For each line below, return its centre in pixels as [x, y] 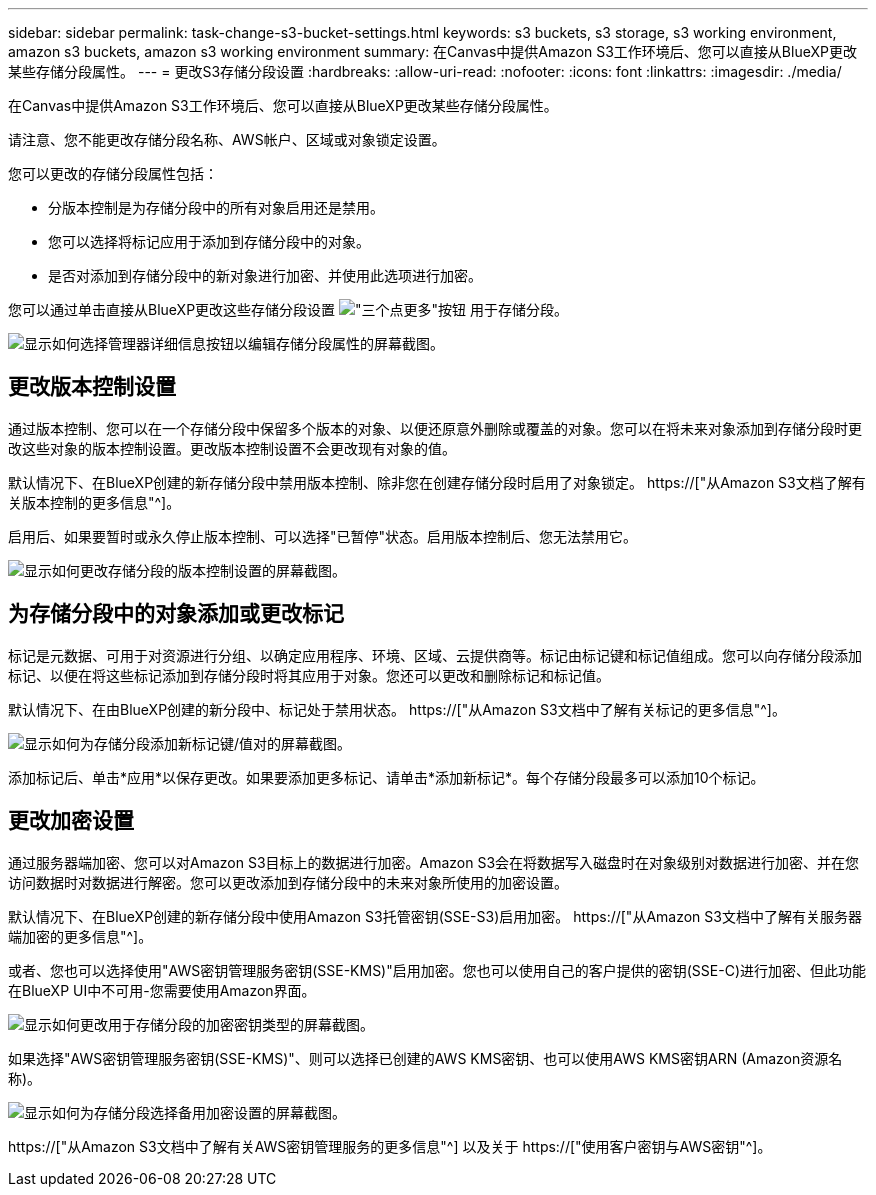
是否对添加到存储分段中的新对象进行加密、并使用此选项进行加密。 [265, 275]
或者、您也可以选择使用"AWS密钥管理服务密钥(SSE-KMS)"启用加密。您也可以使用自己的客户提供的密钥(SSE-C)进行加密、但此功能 [437, 970]
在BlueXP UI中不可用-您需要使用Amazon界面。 [162, 990]
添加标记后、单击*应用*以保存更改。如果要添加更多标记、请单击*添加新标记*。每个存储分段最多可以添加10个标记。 [386, 777]
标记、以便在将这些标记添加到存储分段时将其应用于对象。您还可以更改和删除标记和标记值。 [309, 675]
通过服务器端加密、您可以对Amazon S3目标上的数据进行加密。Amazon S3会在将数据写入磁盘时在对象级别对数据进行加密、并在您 [434, 862]
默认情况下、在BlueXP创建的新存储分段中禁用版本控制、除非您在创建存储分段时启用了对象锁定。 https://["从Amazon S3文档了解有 [437, 482]
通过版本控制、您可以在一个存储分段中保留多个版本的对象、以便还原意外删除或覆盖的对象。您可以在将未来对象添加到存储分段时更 [435, 428]
